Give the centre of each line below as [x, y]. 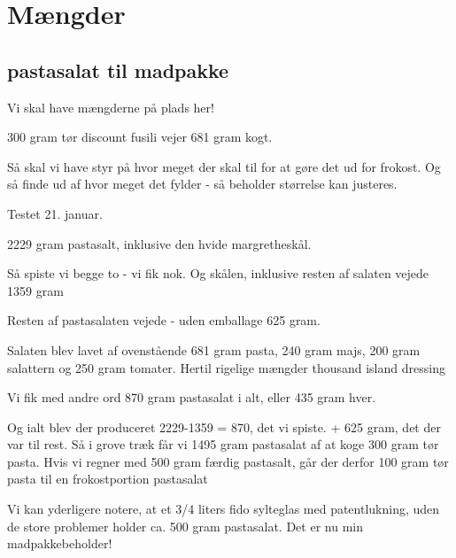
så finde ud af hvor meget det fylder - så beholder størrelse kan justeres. [202, 184]
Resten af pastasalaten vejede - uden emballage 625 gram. [164, 320]
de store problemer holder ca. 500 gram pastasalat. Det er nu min [185, 526]
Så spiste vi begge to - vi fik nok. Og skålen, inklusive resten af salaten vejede [218, 273]
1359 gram [35, 290]
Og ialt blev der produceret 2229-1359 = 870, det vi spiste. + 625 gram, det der [224, 426]
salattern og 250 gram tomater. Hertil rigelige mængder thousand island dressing [226, 367]
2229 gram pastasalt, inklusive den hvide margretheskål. [159, 243]
